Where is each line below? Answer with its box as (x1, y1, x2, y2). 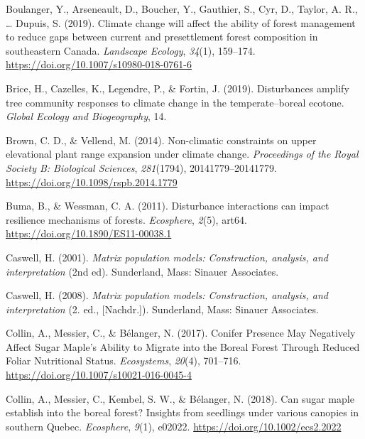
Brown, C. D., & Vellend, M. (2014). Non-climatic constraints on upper (6, 132, 317, 147)
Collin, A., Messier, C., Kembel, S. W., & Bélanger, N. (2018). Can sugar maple (6, 391, 354, 406)
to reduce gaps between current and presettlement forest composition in (6, 29, 318, 44)
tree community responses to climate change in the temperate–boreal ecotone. (6, 94, 344, 109)
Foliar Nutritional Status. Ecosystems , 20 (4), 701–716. (6, 353, 241, 368)
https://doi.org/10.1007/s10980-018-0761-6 (6, 57, 192, 72)
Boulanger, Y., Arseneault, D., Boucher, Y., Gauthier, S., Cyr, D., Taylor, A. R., (6, 1, 358, 16)
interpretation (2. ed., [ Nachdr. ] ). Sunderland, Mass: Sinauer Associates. (6, 301, 319, 316)
